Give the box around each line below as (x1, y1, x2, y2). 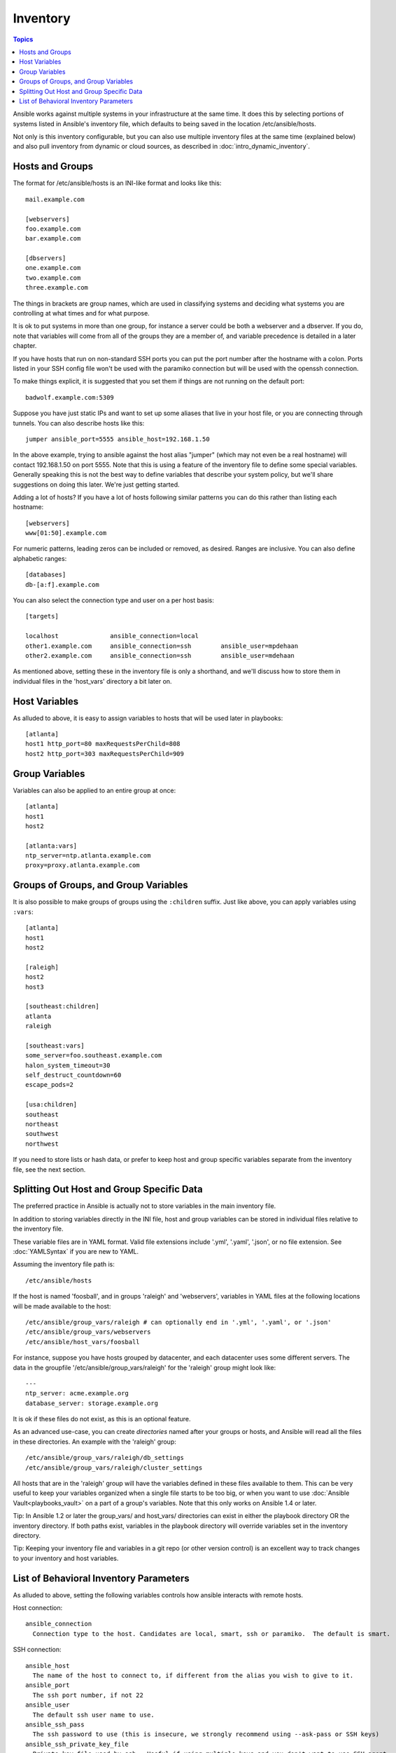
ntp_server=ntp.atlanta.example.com (25, 852, 151, 860)
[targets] (25, 612, 59, 621)
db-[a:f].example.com (25, 581, 99, 588)
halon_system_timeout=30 (25, 1061, 111, 1069)
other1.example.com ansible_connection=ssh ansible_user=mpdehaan (25, 642, 299, 650)
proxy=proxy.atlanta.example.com (25, 861, 140, 869)
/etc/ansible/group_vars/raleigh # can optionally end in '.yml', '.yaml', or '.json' (25, 1318, 332, 1326)
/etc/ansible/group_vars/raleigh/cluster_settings (25, 1463, 203, 1472)
